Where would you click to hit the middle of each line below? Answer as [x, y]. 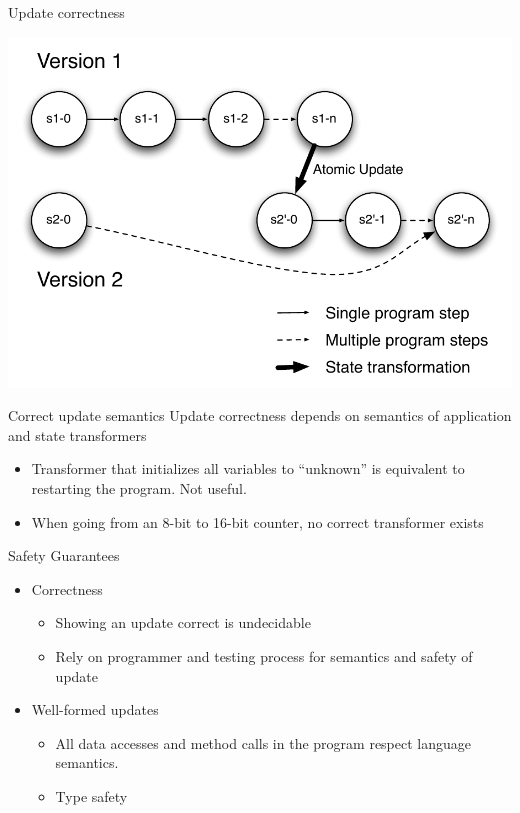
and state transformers [77, 434]
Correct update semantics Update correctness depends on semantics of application [260, 415]
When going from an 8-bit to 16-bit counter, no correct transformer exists [257, 521]
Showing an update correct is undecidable [183, 622]
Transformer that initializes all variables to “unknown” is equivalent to [248, 468]
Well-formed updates [95, 709]
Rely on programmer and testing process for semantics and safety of [264, 656]
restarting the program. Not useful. [139, 488]
